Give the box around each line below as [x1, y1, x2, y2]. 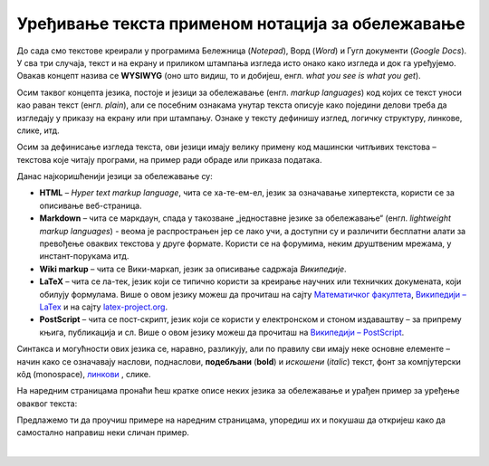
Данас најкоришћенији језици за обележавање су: [16, 171, 213, 182]
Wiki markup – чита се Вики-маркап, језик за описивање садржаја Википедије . [39, 263, 348, 274]
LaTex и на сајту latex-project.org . [39, 301, 168, 312]
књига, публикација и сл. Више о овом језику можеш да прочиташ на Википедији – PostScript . [39, 327, 405, 338]
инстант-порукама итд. [39, 251, 129, 262]
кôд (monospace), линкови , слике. [16, 368, 151, 379]
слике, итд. [16, 125, 61, 136]
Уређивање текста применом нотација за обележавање [16, 14, 465, 33]
